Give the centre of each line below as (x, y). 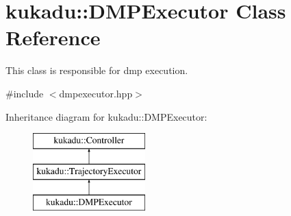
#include (25, 93)
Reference (53, 37)
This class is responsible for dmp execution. (97, 70)
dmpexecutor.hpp (96, 93)
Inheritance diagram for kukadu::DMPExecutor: (106, 116)
